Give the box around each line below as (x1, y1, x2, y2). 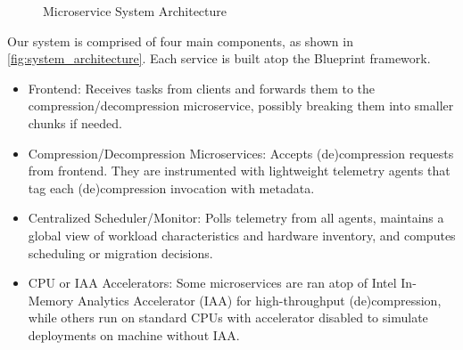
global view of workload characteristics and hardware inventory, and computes (28, 225, 456, 244)
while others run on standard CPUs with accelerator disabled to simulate (28, 308, 428, 327)
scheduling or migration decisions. (28, 243, 213, 262)
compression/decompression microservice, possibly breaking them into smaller (28, 96, 454, 115)
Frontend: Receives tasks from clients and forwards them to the (28, 78, 376, 97)
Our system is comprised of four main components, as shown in (7, 31, 353, 50)
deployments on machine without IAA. (28, 325, 240, 344)
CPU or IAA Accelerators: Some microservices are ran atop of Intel (28, 273, 397, 292)
